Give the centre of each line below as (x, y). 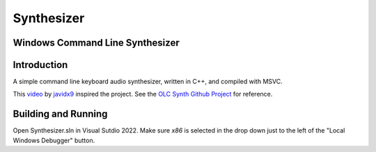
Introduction (40, 65)
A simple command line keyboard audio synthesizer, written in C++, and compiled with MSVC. (148, 82)
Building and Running (60, 114)
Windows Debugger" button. (54, 140)
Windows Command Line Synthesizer (96, 43)
